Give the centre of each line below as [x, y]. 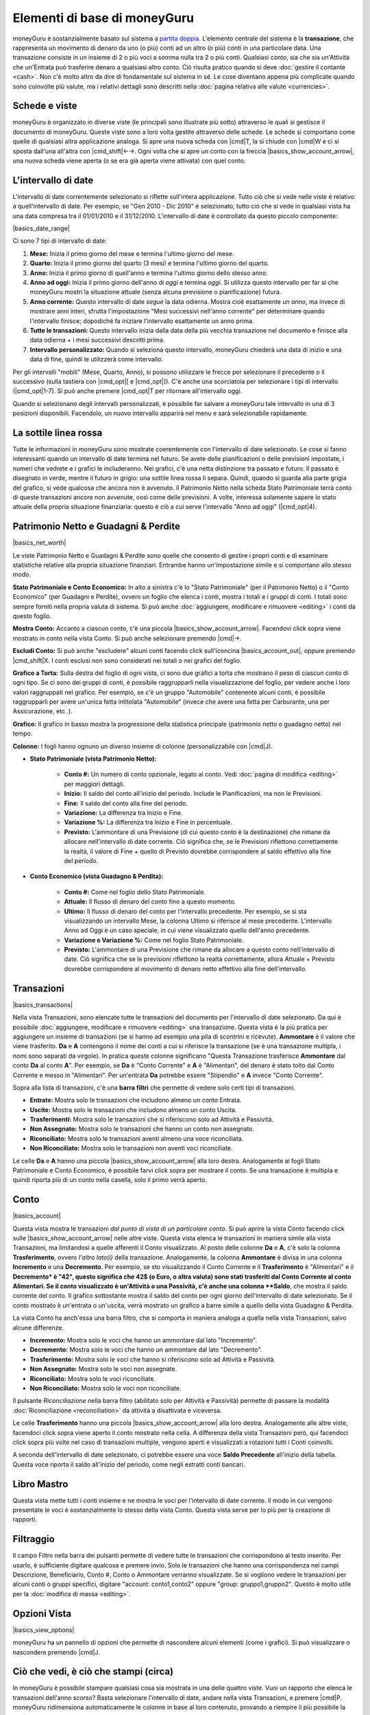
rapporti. [25, 1519]
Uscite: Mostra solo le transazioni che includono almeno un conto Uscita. [133, 1110]
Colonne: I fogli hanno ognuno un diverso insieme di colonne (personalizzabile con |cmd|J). [143, 746]
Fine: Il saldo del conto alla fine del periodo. [126, 803]
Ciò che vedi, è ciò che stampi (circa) [93, 1671]
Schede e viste [45, 106]
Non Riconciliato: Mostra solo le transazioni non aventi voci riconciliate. [131, 1148]
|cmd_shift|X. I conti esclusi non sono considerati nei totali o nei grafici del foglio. [127, 660]
